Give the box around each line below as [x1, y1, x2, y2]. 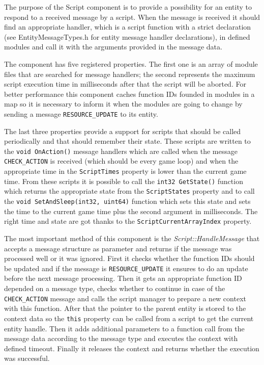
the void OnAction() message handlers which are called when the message [4, 145, 238, 156]
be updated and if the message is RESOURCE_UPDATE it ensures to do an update [4, 263, 248, 273]
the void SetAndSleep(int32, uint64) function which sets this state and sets [4, 196, 251, 206]
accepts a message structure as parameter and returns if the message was [4, 243, 232, 253]
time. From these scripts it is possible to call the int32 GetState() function [4, 175, 243, 186]
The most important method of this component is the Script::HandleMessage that [4, 232, 260, 243]
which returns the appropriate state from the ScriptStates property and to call [4, 186, 255, 196]
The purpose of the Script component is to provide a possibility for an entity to [4, 2, 252, 12]
